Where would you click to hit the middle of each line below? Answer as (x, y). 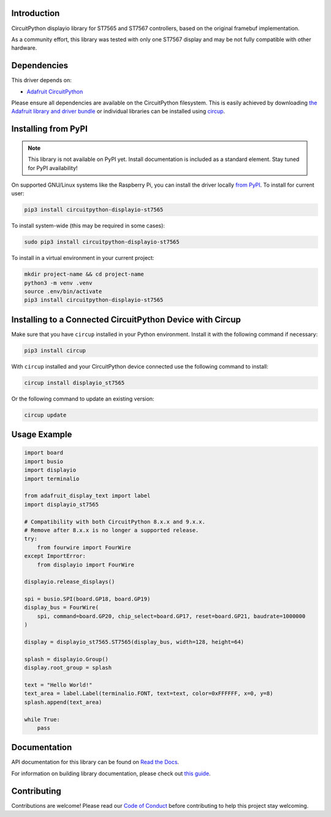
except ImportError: (55, 556)
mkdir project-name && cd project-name (84, 274)
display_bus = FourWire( (62, 608)
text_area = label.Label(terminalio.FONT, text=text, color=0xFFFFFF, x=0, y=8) (149, 694)
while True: (42, 719)
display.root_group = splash (68, 668)
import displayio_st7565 (62, 504)
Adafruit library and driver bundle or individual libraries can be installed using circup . (118, 111)
